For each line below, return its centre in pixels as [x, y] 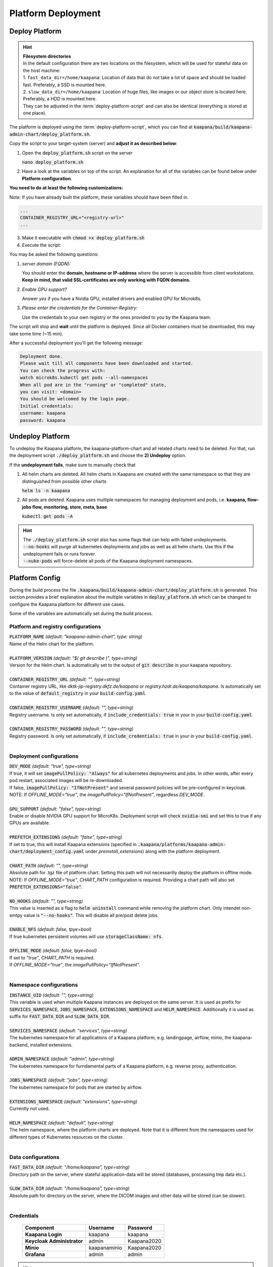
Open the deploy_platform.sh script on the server [77, 153]
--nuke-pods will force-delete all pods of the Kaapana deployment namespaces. [108, 561]
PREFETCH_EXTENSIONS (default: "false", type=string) [66, 837]
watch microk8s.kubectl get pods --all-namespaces [84, 378]
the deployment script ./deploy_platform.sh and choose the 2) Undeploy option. [98, 456]
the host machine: [42, 70]
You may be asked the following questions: [54, 254]
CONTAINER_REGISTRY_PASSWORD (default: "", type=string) [72, 729]
